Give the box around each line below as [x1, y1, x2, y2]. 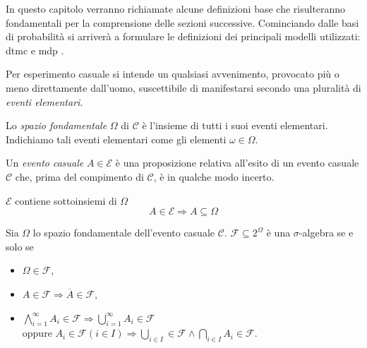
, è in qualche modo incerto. [153, 169, 275, 184]
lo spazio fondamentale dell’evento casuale [32, 225, 215, 240]
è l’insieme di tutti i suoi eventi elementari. [142, 118, 328, 133]
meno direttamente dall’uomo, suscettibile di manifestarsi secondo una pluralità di [6, 80, 361, 95]
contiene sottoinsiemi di [15, 193, 117, 208]
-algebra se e [299, 225, 354, 240]
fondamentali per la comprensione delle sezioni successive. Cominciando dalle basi [6, 15, 359, 30]
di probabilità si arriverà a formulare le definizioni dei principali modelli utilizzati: [6, 29, 361, 44]
